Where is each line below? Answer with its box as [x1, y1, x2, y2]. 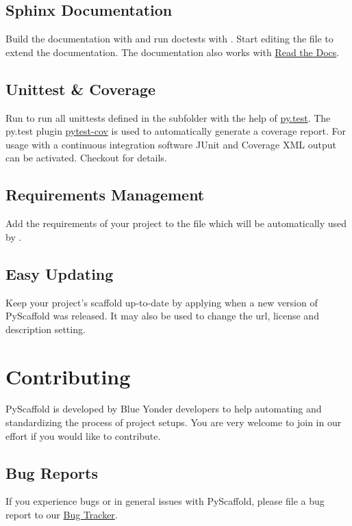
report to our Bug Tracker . [5, 508, 118, 522]
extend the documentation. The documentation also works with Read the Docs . [5, 44, 340, 59]
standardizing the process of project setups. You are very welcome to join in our [5, 415, 342, 430]
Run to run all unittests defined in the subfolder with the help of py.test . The [5, 110, 331, 124]
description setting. [5, 321, 86, 336]
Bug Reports [5, 462, 98, 483]
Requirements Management [5, 184, 205, 205]
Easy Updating [5, 263, 114, 284]
